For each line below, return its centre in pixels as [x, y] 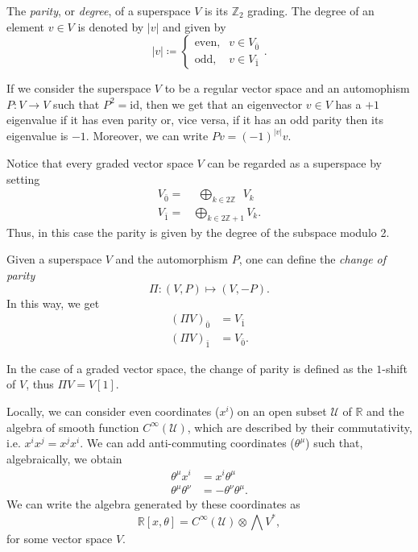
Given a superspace [54, 259]
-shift [395, 368]
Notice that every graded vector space [100, 163]
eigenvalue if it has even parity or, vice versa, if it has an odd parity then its [195, 120]
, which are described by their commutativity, [300, 427]
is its [216, 10]
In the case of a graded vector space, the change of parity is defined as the [190, 368]
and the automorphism [172, 259]
